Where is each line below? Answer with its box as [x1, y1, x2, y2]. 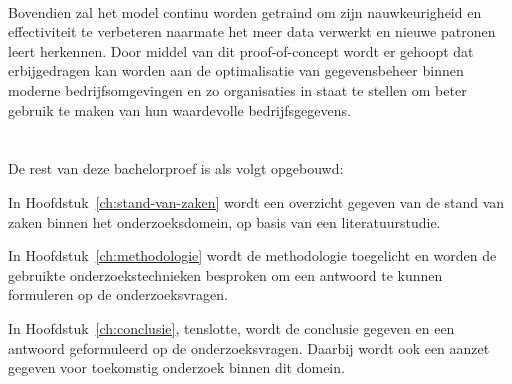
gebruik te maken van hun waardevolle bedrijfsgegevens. [8, 99, 351, 120]
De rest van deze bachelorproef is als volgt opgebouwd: [8, 158, 344, 179]
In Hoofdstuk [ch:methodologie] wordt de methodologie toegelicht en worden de [8, 245, 497, 266]
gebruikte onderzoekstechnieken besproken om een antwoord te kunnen [8, 264, 443, 285]
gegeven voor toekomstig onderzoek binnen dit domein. [8, 357, 345, 378]
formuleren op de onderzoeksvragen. [8, 284, 228, 305]
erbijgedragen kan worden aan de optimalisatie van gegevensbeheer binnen [8, 60, 464, 81]
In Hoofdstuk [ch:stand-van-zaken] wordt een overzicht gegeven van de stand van [8, 191, 505, 212]
